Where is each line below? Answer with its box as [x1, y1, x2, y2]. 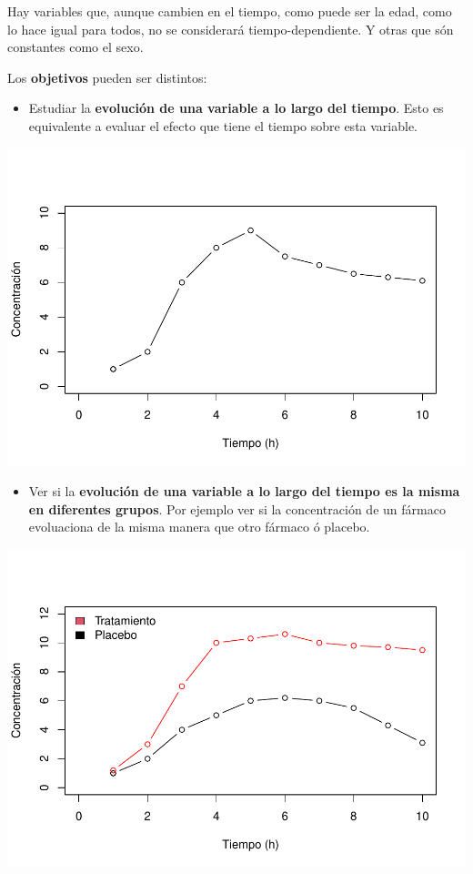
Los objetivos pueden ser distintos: [7, 67, 207, 86]
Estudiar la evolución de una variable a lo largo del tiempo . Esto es [28, 98, 444, 117]
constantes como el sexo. [7, 37, 144, 56]
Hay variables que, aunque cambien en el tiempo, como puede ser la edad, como [7, 2, 452, 20]
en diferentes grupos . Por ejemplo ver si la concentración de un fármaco [28, 499, 446, 518]
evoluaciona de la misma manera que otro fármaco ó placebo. [28, 517, 370, 536]
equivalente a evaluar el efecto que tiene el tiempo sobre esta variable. [28, 116, 418, 135]
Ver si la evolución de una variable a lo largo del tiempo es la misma [28, 482, 460, 501]
